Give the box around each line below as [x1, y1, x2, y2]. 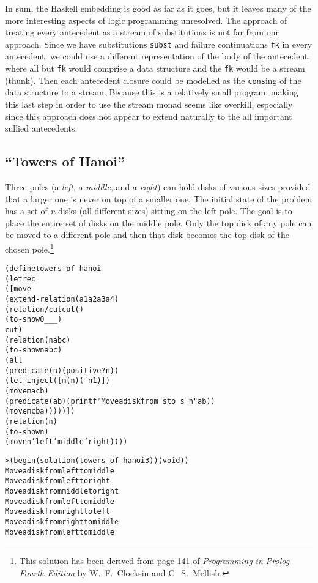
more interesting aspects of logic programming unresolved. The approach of [5, 13, 287, 26]
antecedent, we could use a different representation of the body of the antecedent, [5, 50, 311, 62]
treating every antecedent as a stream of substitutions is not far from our [5, 26, 279, 39]
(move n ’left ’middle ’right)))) [5, 437, 128, 447]
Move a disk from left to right [5, 477, 110, 486]
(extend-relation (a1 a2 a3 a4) [5, 295, 119, 304]
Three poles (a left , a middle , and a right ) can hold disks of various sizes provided [5, 180, 311, 193]
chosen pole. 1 [5, 240, 54, 255]
